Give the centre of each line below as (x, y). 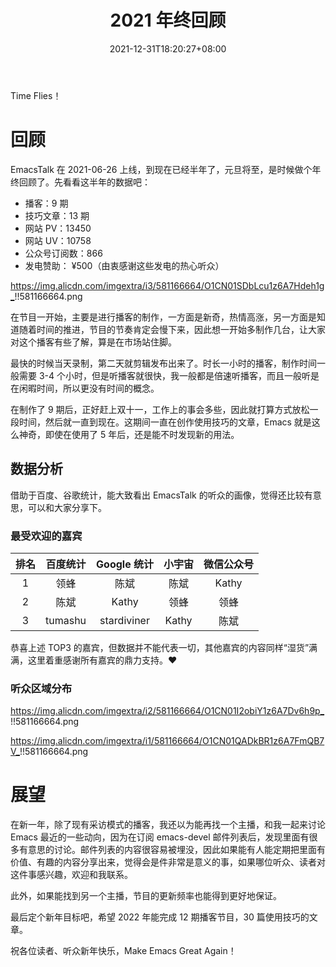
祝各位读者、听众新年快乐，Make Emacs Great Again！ (123, 951)
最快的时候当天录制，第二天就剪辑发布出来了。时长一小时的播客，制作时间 (163, 363)
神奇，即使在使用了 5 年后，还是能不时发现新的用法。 (129, 434)
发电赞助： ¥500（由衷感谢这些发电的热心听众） (124, 265)
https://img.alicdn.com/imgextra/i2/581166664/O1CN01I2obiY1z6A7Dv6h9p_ (167, 711)
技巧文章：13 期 (57, 215)
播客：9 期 (46, 203)
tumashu (66, 620)
